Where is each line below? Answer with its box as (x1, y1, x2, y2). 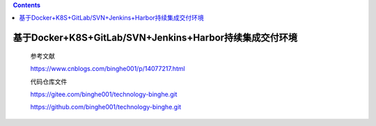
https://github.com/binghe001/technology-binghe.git (30, 103, 182, 111)
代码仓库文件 (30, 77, 68, 86)
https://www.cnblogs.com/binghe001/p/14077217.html (30, 65, 185, 73)
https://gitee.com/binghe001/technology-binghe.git (30, 90, 178, 98)
